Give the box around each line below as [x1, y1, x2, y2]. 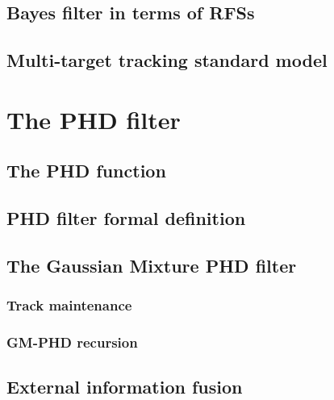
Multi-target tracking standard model [6, 48, 328, 73]
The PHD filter [6, 102, 181, 135]
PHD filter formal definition [6, 206, 246, 231]
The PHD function [6, 158, 166, 183]
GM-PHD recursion [6, 332, 138, 352]
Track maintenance [6, 295, 132, 315]
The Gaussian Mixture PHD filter [6, 252, 297, 277]
